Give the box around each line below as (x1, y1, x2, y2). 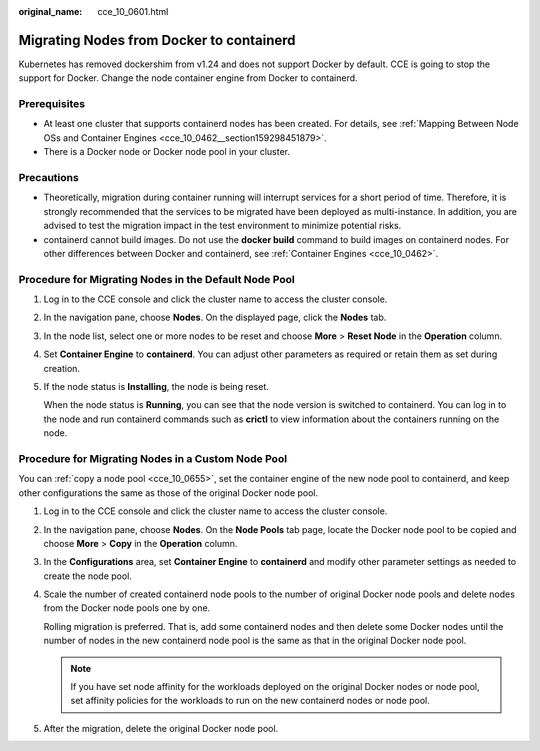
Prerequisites (18, 97, 85, 111)
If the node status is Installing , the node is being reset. (43, 381, 270, 393)
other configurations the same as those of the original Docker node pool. (18, 486, 319, 499)
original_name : (18, 6, 83, 17)
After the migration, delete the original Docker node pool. (43, 722, 279, 734)
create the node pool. (43, 570, 132, 582)
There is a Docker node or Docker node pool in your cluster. (43, 146, 290, 158)
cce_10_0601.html (97, 6, 169, 17)
